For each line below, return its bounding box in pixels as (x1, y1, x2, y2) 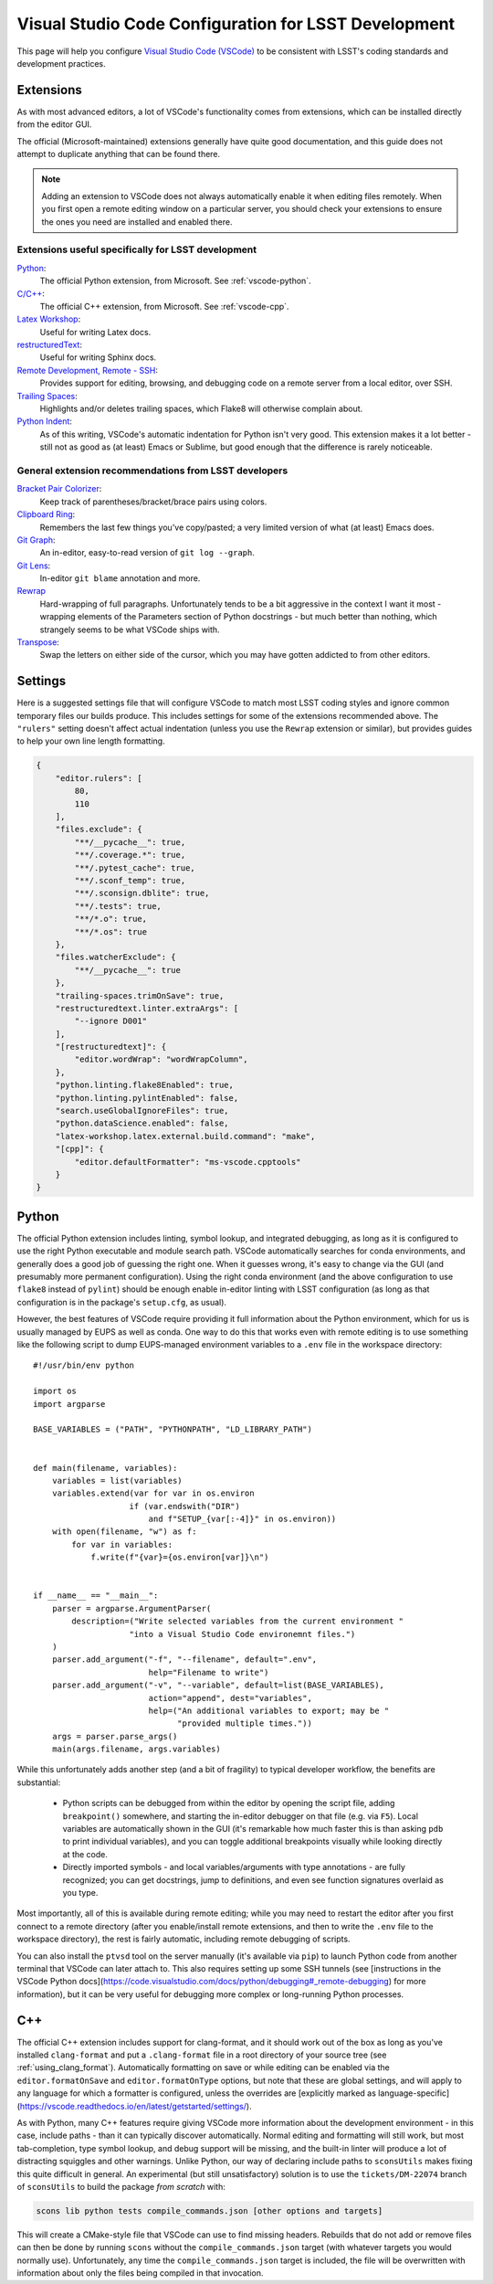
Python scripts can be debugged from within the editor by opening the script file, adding (62, 1798, 395, 1809)
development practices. (16, 58, 107, 69)
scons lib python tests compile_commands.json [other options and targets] (36, 2205, 383, 2215)
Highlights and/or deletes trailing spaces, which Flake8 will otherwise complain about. (39, 403, 363, 415)
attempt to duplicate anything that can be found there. (16, 149, 221, 160)
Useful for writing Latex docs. (39, 326, 152, 337)
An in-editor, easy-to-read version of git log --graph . (39, 547, 256, 558)
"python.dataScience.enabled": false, (55, 1118, 229, 1128)
